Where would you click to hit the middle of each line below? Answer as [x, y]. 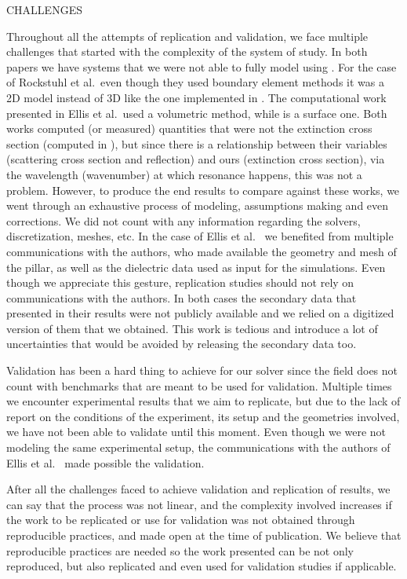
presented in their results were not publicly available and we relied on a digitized [200, 313]
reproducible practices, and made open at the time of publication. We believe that [204, 535]
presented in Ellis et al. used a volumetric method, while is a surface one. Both [197, 113]
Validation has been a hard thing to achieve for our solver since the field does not [202, 370]
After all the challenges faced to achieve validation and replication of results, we [198, 489]
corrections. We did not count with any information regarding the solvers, [184, 220]
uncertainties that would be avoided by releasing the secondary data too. [182, 344]
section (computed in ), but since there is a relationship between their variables [197, 143]
